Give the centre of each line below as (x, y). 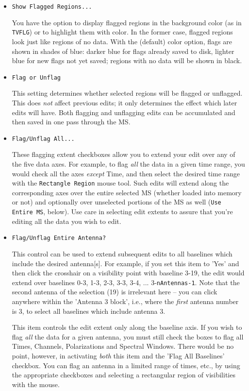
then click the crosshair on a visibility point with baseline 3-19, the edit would (128, 273)
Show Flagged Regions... (52, 7)
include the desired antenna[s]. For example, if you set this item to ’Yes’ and (125, 263)
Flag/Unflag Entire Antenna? (59, 238)
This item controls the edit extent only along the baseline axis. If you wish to (127, 327)
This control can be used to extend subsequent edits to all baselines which (122, 253)
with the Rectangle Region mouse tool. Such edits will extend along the (120, 183)
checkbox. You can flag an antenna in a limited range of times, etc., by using (126, 365)
